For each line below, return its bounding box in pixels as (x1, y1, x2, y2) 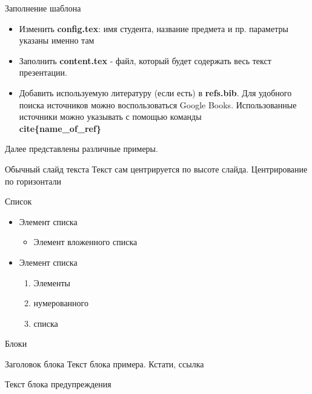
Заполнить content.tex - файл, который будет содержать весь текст (19, 54, 271, 67)
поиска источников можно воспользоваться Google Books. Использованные (19, 98, 297, 111)
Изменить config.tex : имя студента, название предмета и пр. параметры (19, 22, 288, 34)
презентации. (19, 66, 67, 79)
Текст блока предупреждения (5, 378, 111, 390)
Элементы (33, 276, 70, 289)
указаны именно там (19, 34, 95, 47)
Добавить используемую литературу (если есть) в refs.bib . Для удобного (19, 86, 292, 99)
